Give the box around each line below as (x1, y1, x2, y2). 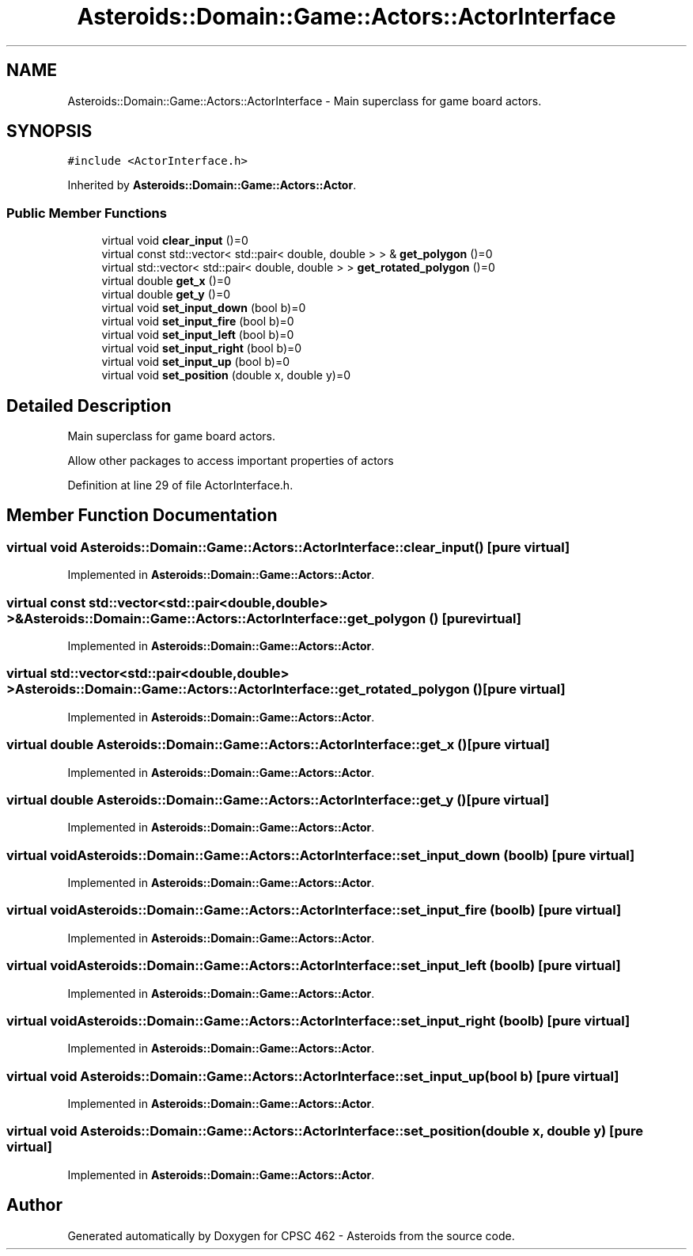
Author (6, 1195, 62, 1216)
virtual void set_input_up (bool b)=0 (101, 355, 290, 369)
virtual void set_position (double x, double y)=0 (101, 368, 350, 383)
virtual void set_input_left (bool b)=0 (101, 328, 294, 342)
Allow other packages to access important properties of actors (67, 454, 394, 468)
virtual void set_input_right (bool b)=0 (101, 341, 302, 356)
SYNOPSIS (6, 121, 93, 142)
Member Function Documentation (6, 505, 278, 526)
